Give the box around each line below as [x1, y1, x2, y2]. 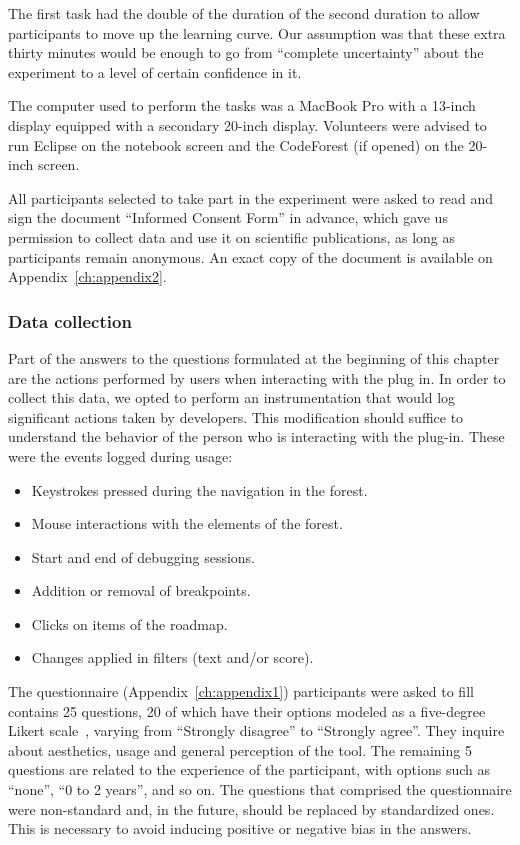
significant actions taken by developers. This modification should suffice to [8, 406, 464, 427]
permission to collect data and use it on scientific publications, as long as [8, 226, 456, 247]
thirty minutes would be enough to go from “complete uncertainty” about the [8, 42, 484, 63]
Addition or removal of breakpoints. [31, 580, 251, 601]
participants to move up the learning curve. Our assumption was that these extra [8, 22, 506, 43]
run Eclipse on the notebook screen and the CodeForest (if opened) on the [8, 134, 464, 155]
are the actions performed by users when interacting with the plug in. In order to [8, 367, 506, 388]
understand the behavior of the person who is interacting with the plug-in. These [8, 426, 505, 447]
